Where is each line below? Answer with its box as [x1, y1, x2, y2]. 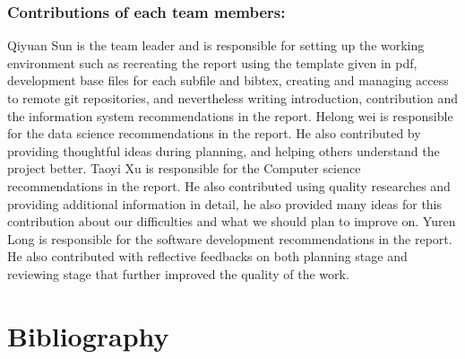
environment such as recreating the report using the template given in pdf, [7, 53, 418, 72]
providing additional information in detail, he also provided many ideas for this [7, 194, 443, 213]
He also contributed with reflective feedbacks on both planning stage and [7, 247, 408, 266]
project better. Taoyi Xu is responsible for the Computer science [7, 159, 361, 178]
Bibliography [7, 317, 169, 354]
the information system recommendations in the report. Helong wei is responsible [7, 106, 453, 125]
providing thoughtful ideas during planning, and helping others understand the [7, 141, 440, 160]
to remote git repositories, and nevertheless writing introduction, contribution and [7, 89, 459, 107]
